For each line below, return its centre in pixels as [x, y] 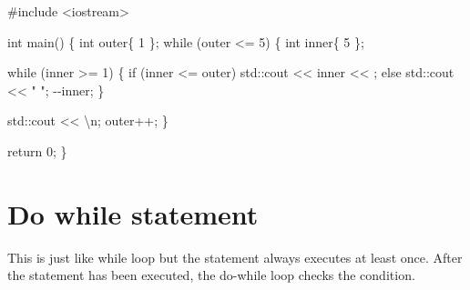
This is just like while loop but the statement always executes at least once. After [235, 257]
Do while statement [133, 213]
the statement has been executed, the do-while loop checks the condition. [211, 275]
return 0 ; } [37, 150]
